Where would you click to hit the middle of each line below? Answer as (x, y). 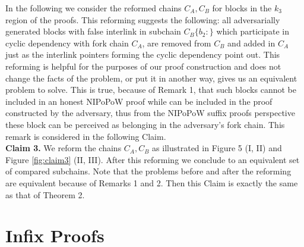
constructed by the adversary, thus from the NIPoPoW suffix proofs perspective (150, 113)
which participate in (253, 31)
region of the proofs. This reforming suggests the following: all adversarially (143, 19)
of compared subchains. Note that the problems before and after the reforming (148, 171)
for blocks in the (242, 8)
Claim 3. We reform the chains (64, 148)
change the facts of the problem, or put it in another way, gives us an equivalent (151, 78)
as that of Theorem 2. (45, 194)
